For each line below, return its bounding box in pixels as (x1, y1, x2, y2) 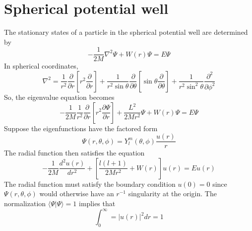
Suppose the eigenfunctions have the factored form (4, 123, 158, 133)
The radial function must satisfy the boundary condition (4, 178, 176, 189)
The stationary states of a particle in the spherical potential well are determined (4, 27, 248, 37)
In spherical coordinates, (4, 61, 78, 71)
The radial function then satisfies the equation (4, 148, 145, 158)
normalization (4, 198, 46, 208)
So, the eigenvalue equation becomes (4, 91, 115, 102)
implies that (79, 198, 116, 208)
